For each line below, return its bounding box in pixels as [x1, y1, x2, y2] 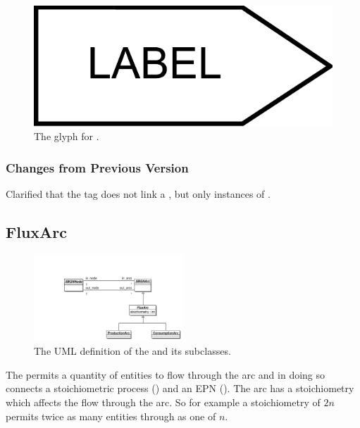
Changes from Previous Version [6, 158, 189, 176]
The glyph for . [34, 129, 99, 144]
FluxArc [6, 221, 68, 243]
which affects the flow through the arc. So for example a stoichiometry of [6, 395, 321, 410]
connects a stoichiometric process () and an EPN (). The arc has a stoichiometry [6, 381, 354, 396]
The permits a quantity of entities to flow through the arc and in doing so [6, 367, 325, 382]
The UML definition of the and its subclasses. [34, 344, 231, 358]
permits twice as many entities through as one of [6, 408, 216, 423]
